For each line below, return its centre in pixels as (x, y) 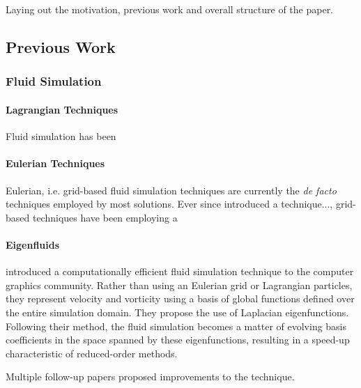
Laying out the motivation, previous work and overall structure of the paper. (170, 9)
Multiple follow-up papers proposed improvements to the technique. (150, 377)
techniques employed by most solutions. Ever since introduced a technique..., (169, 204)
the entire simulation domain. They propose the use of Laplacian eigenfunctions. (177, 312)
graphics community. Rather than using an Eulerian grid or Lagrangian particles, (179, 285)
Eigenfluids (33, 244)
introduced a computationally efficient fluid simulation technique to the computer (180, 271)
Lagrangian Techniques (62, 109)
